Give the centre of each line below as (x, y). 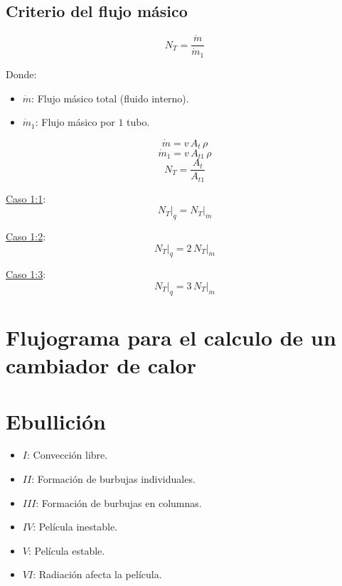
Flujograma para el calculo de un (171, 337)
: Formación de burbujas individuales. (113, 479)
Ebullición (56, 421)
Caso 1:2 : (26, 236)
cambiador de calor (101, 365)
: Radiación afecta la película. (97, 574)
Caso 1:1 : (26, 198)
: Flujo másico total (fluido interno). (110, 98)
